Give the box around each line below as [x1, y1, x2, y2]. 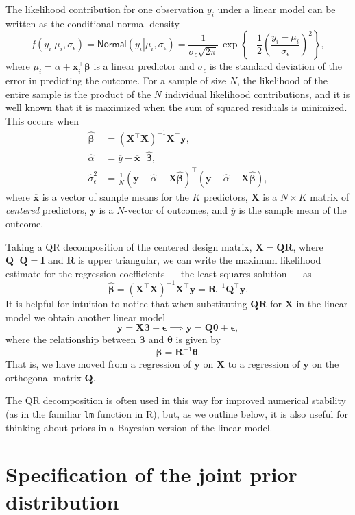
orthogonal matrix [5, 370, 82, 384]
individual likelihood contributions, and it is [164, 86, 350, 101]
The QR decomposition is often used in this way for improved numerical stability [5, 393, 346, 407]
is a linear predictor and [93, 59, 195, 73]
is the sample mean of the [238, 203, 347, 217]
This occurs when [5, 113, 79, 127]
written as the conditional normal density [5, 16, 180, 30]
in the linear [296, 296, 348, 310]
